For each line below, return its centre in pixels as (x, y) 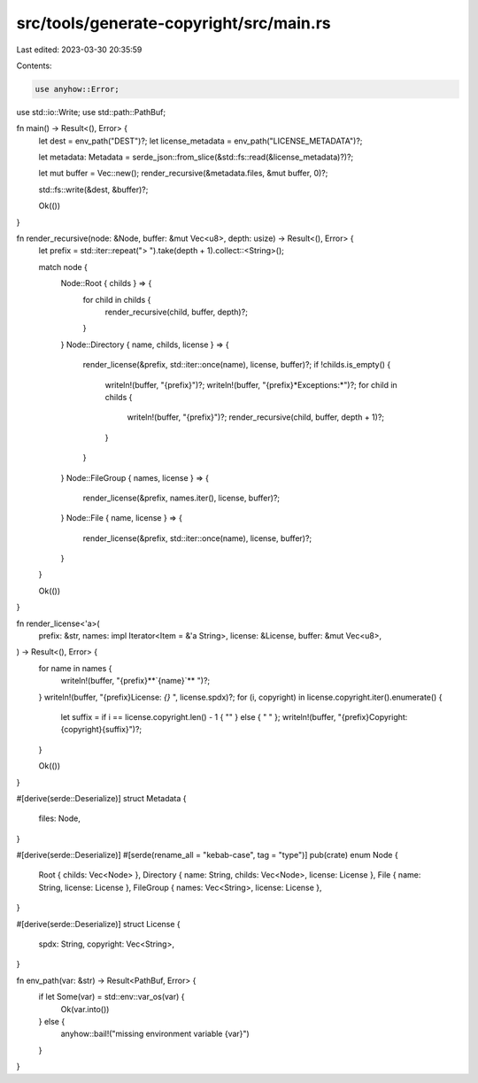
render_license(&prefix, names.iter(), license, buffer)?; (181, 498)
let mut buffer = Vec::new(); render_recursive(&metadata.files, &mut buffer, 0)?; (183, 174)
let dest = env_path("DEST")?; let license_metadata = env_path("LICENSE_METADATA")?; (200, 141)
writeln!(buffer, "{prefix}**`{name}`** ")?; (135, 681)
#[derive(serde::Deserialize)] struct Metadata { (101, 798)
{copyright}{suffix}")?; (101, 730)
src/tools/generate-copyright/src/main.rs (173, 23)
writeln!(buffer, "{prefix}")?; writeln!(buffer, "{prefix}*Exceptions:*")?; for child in (251, 384)
